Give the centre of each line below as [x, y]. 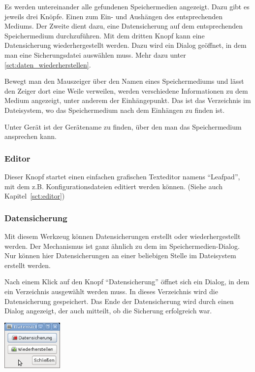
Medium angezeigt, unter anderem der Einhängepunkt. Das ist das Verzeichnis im [128, 100]
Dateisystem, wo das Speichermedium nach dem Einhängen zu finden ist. [115, 110]
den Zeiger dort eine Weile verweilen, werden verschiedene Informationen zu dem [126, 90]
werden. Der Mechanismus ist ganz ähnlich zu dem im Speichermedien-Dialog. [122, 246]
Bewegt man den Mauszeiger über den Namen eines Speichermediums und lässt [124, 81]
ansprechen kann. [31, 136]
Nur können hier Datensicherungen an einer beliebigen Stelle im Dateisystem [120, 255]
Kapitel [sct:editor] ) [35, 196]
